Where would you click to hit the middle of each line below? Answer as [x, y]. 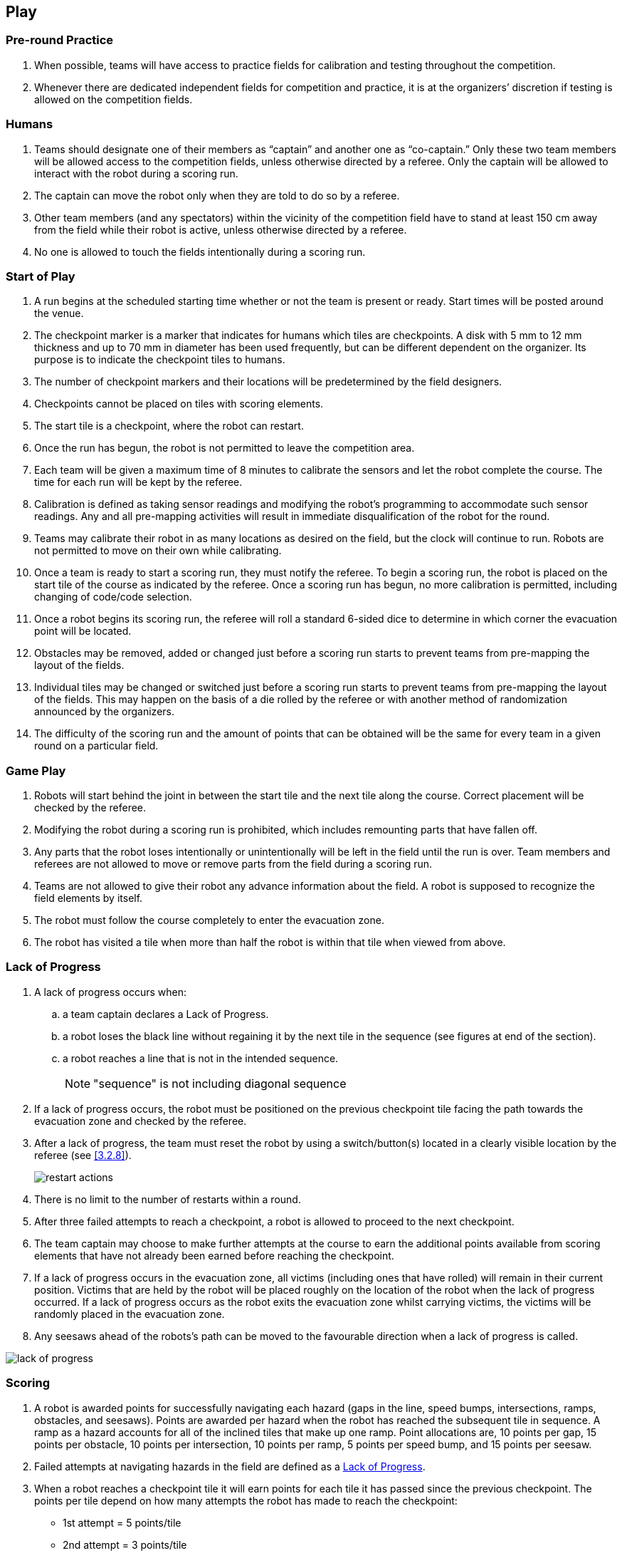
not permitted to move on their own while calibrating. [158, 551]
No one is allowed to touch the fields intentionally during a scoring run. [200, 251]
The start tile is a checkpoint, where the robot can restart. [169, 426]
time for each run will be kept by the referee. [138, 482]
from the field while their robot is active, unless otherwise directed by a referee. [221, 229]
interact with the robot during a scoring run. [136, 173]
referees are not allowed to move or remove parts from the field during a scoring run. [233, 864]
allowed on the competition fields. [114, 99]
